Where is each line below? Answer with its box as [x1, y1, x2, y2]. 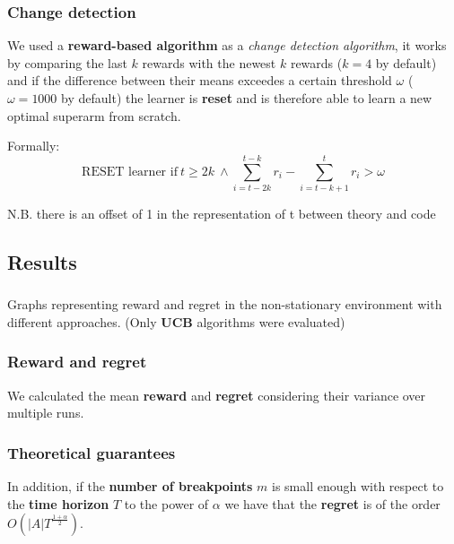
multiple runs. [7, 403, 84, 422]
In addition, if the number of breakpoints [7, 477, 253, 496]
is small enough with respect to [272, 477, 444, 496]
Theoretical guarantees [7, 441, 176, 463]
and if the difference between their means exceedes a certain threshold [7, 71, 392, 90]
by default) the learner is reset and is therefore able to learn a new [61, 89, 432, 107]
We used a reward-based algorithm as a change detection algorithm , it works [7, 36, 447, 55]
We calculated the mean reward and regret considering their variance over [7, 385, 426, 404]
